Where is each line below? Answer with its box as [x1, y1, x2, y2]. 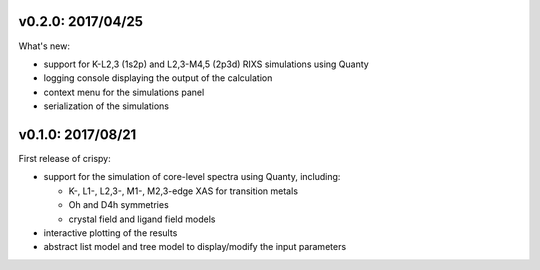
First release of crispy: [18, 152, 111, 164]
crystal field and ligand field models [68, 213, 216, 225]
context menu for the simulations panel [43, 86, 205, 98]
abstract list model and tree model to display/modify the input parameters [43, 241, 347, 253]
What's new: [18, 40, 70, 52]
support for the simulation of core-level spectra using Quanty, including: [43, 171, 341, 183]
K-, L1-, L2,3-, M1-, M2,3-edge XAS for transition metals [68, 185, 299, 197]
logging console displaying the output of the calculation [43, 72, 273, 84]
